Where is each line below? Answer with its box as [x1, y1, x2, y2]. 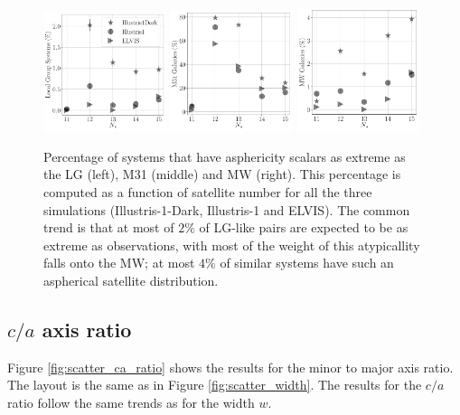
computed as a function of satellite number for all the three [43, 183, 372, 202]
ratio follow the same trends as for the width [7, 392, 255, 411]
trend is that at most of [43, 218, 174, 237]
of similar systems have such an [220, 253, 394, 272]
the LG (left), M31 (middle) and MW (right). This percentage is [43, 165, 401, 184]
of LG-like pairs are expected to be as [199, 218, 408, 237]
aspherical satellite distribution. [43, 270, 219, 289]
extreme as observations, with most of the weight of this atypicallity [43, 235, 420, 254]
